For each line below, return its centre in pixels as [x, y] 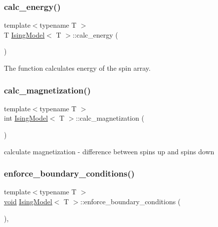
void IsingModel [28, 201]
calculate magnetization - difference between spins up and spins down [109, 151]
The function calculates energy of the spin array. [77, 68]
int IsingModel [26, 118]
